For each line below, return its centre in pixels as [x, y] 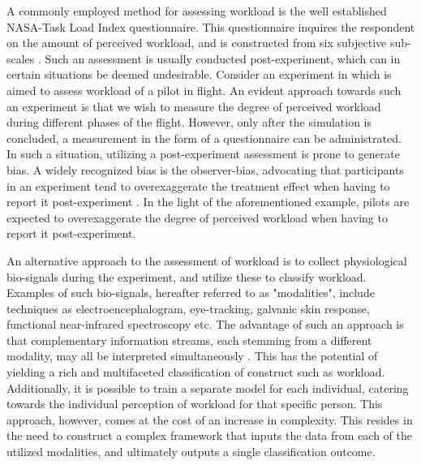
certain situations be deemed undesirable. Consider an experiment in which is [199, 74]
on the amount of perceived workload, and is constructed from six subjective [197, 43]
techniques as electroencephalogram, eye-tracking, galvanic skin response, [188, 308]
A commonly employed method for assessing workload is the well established [197, 11]
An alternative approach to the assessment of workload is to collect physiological [207, 260]
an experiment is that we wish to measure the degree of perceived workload [194, 106]
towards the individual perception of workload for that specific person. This [195, 404]
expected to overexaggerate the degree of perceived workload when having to [197, 217]
